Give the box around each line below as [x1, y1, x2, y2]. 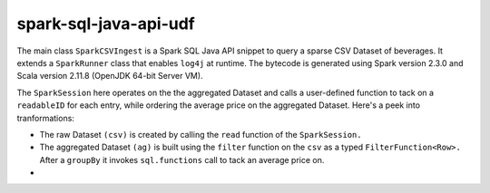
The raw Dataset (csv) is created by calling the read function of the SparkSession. [39, 129, 362, 140]
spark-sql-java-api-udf [16, 14, 195, 34]
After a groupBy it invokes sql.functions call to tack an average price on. [39, 154, 325, 165]
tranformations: [16, 112, 74, 123]
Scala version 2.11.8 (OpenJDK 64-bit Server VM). [16, 71, 203, 82]
